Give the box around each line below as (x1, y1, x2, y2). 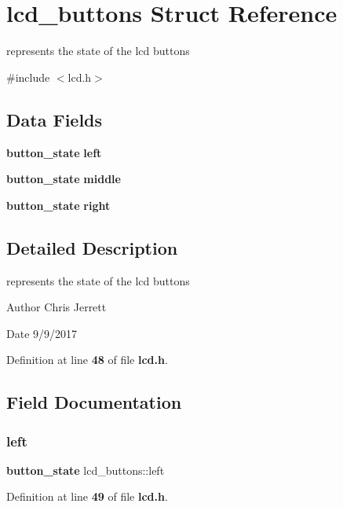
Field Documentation (6, 390, 182, 414)
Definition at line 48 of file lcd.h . (6, 351, 168, 368)
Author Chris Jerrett (6, 299, 107, 315)
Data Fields (6, 107, 103, 131)
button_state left (6, 144, 102, 160)
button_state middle (6, 171, 121, 187)
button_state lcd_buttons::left (6, 461, 165, 478)
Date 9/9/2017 (6, 325, 78, 341)
